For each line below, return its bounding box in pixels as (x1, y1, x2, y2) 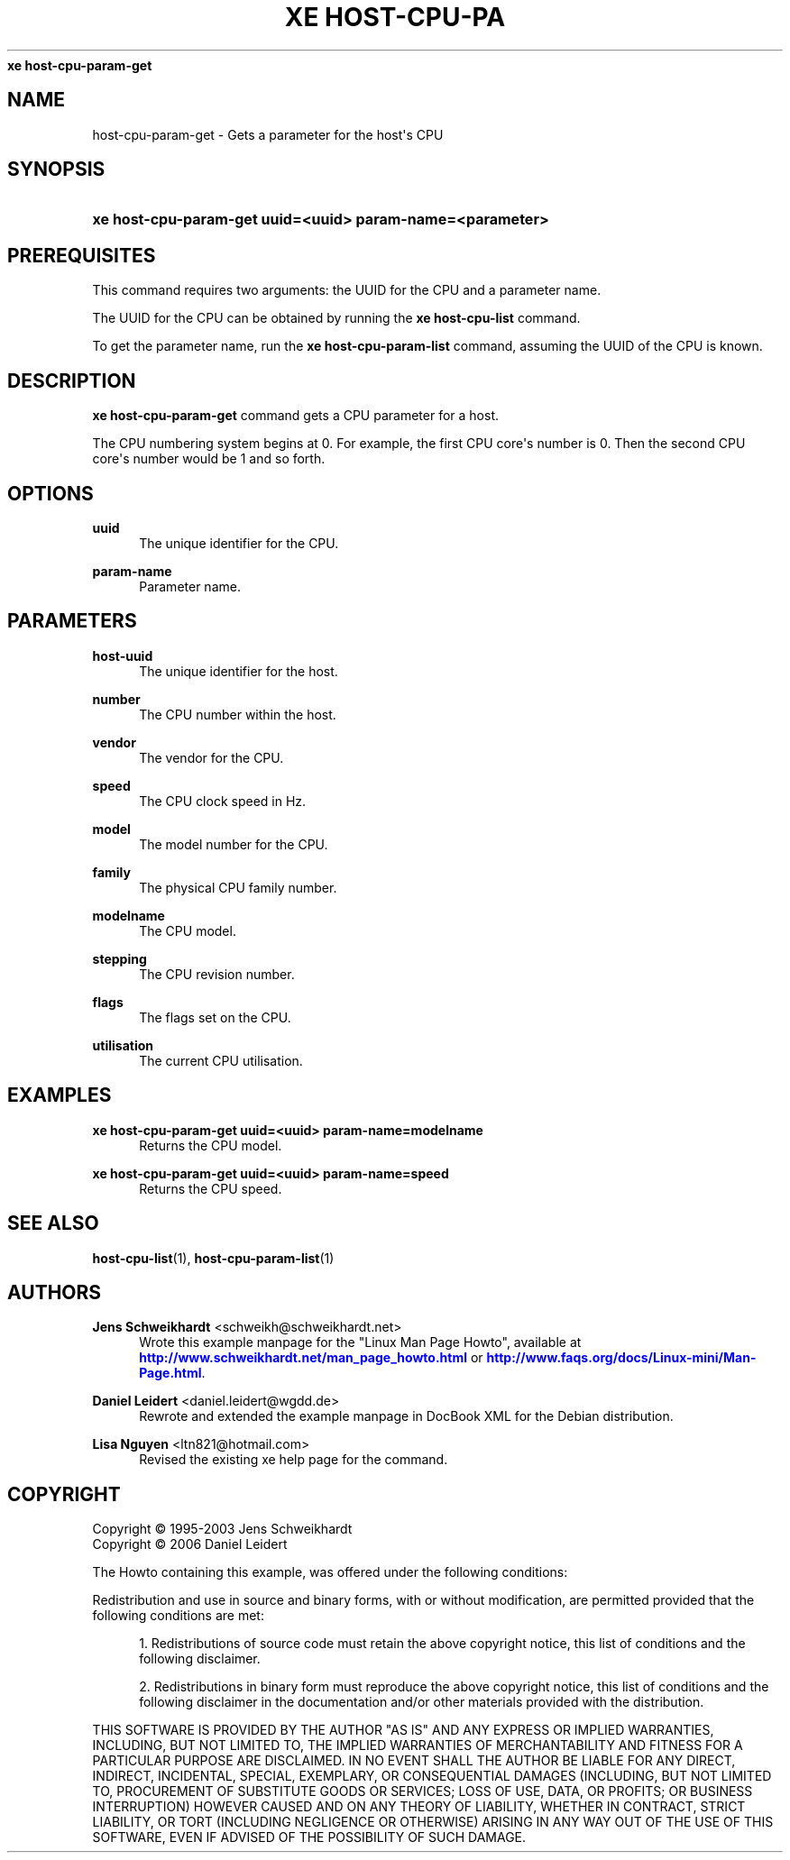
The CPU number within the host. (139, 706, 336, 722)
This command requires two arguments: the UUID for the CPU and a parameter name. (92, 282, 602, 298)
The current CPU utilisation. (139, 1052, 303, 1068)
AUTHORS (7, 1280, 102, 1304)
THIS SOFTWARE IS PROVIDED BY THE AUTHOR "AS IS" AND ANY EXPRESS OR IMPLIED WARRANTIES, (92, 1722, 714, 1738)
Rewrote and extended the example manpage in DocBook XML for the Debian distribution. (139, 1408, 674, 1425)
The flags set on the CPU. (139, 1009, 291, 1025)
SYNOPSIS (7, 158, 106, 181)
